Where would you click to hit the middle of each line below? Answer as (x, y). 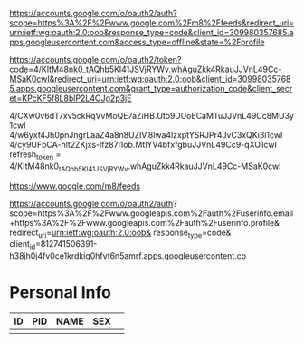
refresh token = (35, 155)
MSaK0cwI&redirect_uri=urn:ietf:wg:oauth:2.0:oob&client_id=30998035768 (150, 79)
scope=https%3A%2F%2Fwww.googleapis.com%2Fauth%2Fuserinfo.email (152, 213)
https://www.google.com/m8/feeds (75, 186)
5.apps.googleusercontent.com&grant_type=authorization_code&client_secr (151, 88)
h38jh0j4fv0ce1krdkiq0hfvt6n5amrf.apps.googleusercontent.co (128, 256)
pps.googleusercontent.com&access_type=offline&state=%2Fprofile (137, 42)
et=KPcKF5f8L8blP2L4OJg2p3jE (71, 98)
